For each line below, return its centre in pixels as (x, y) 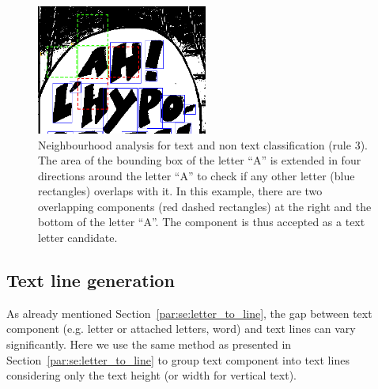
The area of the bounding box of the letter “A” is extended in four (200, 160)
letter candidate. (78, 238)
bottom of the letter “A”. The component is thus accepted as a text (202, 222)
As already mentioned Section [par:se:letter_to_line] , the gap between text (189, 313)
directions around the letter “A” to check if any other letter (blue (197, 175)
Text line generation (91, 280)
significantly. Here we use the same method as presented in (149, 344)
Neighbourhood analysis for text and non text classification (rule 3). (203, 144)
